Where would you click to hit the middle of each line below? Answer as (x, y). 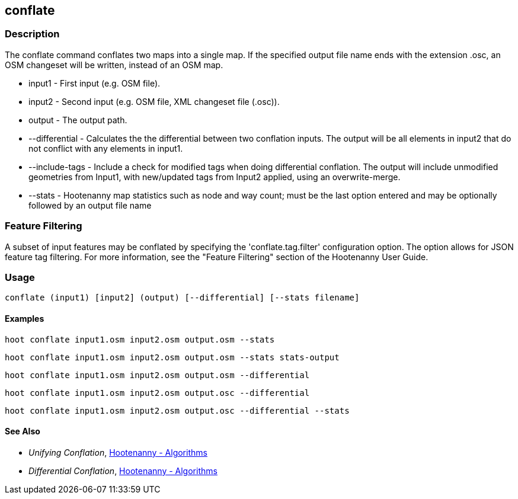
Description (32, 34)
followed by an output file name (90, 205)
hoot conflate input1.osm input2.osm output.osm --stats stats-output (172, 357)
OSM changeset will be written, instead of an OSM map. (114, 65)
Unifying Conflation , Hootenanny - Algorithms (118, 452)
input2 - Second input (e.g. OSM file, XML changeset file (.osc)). (154, 101)
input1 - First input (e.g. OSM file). (95, 83)
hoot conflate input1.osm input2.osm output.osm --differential (157, 375)
